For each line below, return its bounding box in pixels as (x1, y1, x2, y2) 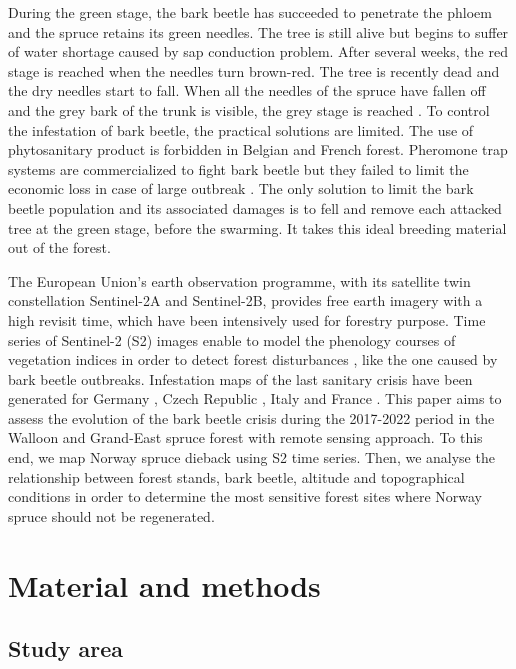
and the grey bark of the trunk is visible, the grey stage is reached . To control (8, 99, 490, 120)
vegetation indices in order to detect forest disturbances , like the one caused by (8, 349, 498, 370)
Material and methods (8, 564, 321, 605)
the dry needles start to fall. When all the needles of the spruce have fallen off (8, 80, 486, 101)
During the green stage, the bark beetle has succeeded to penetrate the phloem (8, 2, 492, 22)
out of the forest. (8, 237, 111, 258)
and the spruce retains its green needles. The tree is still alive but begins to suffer (8, 21, 509, 42)
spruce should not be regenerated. (8, 505, 215, 526)
